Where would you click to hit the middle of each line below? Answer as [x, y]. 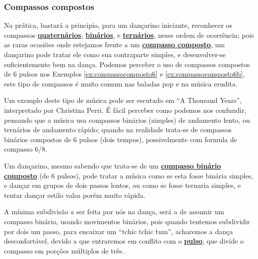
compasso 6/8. [26, 149]
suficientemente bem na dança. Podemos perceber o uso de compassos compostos [127, 64]
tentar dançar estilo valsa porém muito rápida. [75, 195]
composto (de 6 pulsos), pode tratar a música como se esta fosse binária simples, [129, 175]
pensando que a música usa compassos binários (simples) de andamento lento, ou [127, 120]
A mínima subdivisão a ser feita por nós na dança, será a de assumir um [114, 212]
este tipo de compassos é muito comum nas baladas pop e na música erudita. [121, 83]
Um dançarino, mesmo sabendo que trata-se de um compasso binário [113, 165]
